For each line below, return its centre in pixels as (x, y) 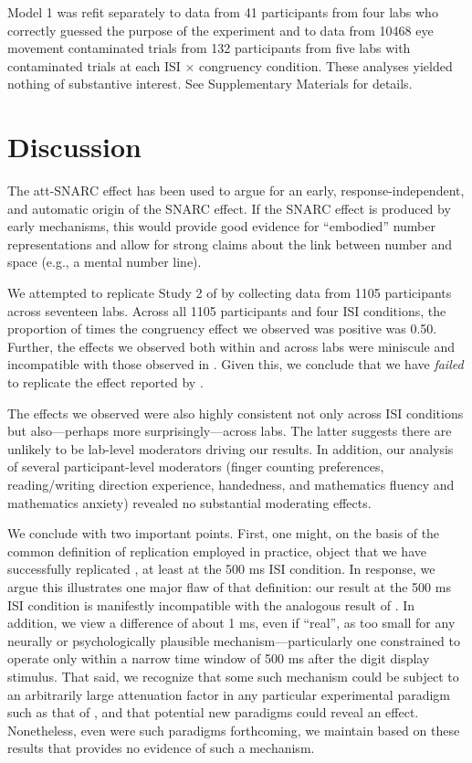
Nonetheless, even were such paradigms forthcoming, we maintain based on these (234, 730)
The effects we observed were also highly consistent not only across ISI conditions (236, 413)
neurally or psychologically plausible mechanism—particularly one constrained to (234, 640)
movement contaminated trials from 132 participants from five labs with (209, 48)
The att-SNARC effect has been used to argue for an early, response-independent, (236, 191)
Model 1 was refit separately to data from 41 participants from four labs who (223, 12)
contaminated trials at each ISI (94, 65)
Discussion (74, 147)
